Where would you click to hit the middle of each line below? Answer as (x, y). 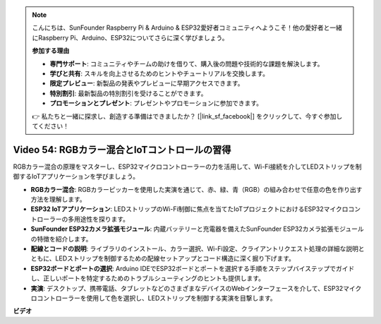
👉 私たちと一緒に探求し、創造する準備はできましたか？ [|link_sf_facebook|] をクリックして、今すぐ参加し (187, 116)
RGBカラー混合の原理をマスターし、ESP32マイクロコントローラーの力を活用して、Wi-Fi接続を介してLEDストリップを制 (188, 167)
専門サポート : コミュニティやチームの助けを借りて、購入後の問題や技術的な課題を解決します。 (187, 64)
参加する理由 (51, 51)
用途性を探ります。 (102, 219)
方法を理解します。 (58, 199)
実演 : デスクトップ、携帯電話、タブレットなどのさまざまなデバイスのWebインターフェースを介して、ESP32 (187, 288)
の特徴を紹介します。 (61, 239)
